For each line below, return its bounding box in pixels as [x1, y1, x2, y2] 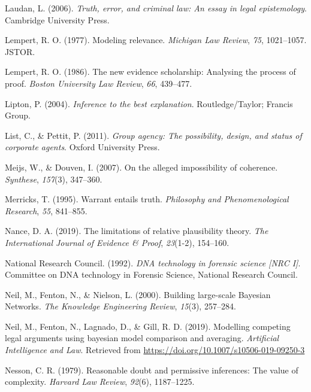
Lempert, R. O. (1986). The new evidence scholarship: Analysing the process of [5, 65, 296, 78]
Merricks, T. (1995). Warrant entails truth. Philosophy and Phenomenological [5, 193, 289, 205]
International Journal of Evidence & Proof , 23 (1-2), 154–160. [5, 236, 230, 248]
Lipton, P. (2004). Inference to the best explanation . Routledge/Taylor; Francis [5, 97, 293, 110]
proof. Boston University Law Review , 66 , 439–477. [5, 77, 192, 89]
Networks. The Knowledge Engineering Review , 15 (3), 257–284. [5, 300, 236, 312]
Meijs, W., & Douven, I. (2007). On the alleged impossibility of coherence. [5, 160, 278, 173]
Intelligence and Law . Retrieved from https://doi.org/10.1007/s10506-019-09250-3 [5, 344, 305, 356]
